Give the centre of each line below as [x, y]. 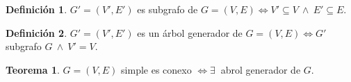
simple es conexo [156, 69]
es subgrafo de [168, 9]
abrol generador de [261, 69]
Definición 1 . [36, 9]
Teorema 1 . [33, 69]
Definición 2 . [36, 32]
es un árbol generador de [190, 32]
